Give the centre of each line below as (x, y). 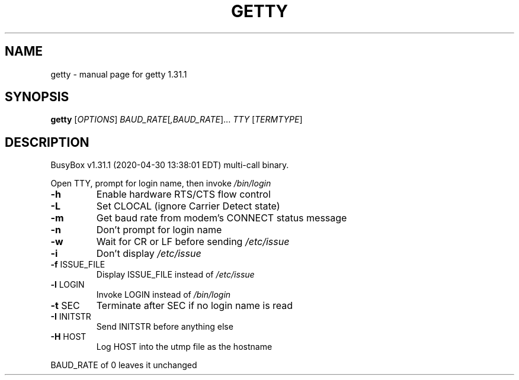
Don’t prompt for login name (159, 230)
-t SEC (65, 306)
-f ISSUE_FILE (78, 265)
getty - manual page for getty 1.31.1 (119, 74)
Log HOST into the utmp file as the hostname (184, 347)
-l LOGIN (68, 285)
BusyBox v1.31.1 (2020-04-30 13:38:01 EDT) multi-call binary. (170, 165)
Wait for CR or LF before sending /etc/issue (193, 242)
